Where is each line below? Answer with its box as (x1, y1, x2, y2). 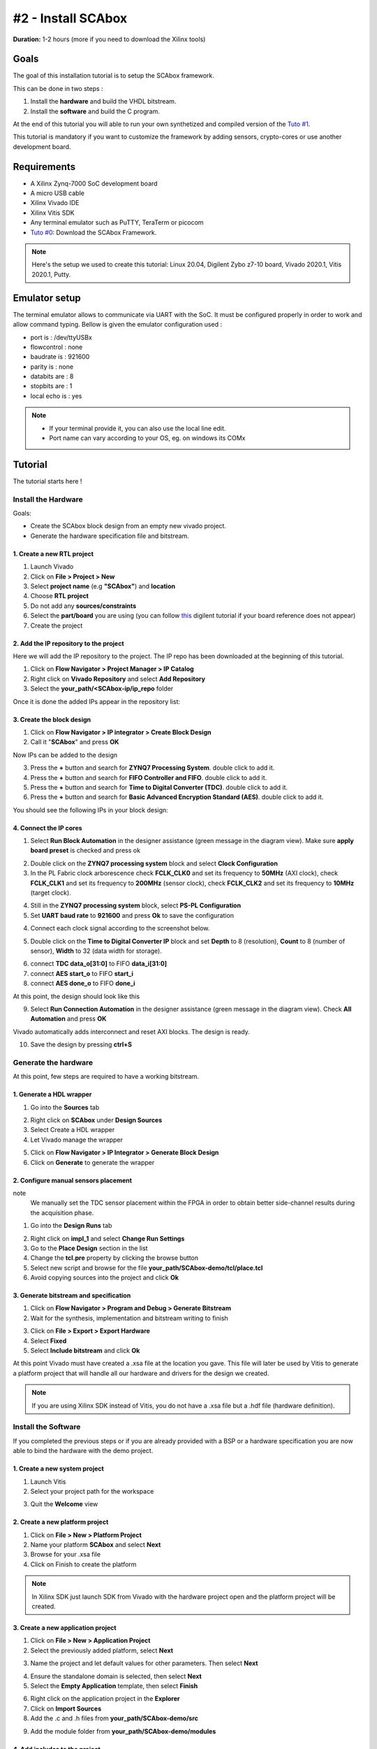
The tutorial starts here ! (13, 476, 82, 486)
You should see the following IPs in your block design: (13, 805, 169, 814)
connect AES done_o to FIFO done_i (30, 979, 135, 988)
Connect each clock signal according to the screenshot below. (30, 924, 210, 933)
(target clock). (30, 888, 71, 897)
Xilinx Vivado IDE (30, 199, 80, 207)
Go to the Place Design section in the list (30, 1244, 148, 1252)
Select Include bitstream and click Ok (30, 1347, 140, 1355)
